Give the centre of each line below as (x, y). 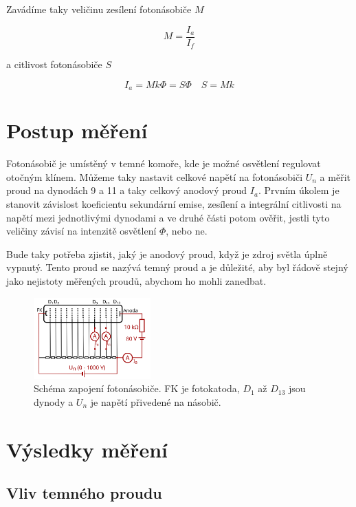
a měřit (335, 176)
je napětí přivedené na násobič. (156, 401)
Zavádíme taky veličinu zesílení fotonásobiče (99, 9)
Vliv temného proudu (84, 493)
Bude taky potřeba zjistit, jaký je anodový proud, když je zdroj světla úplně (167, 253)
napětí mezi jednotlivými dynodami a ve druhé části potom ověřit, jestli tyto (168, 217)
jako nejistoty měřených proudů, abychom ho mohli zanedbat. (136, 281)
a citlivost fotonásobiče (54, 64)
